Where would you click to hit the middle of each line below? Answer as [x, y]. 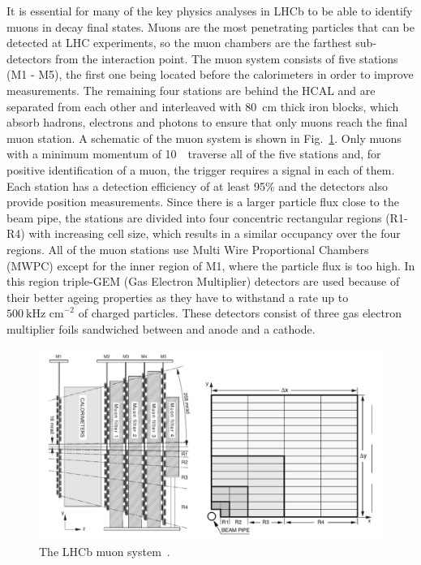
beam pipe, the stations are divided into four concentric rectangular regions [194, 217]
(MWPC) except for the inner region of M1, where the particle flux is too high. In [211, 265]
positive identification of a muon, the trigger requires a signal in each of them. [201, 169]
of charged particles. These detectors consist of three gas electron [240, 313]
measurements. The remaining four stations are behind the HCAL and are [191, 90]
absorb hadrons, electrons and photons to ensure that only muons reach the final [207, 122]
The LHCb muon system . [105, 552]
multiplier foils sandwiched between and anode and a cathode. [161, 328]
